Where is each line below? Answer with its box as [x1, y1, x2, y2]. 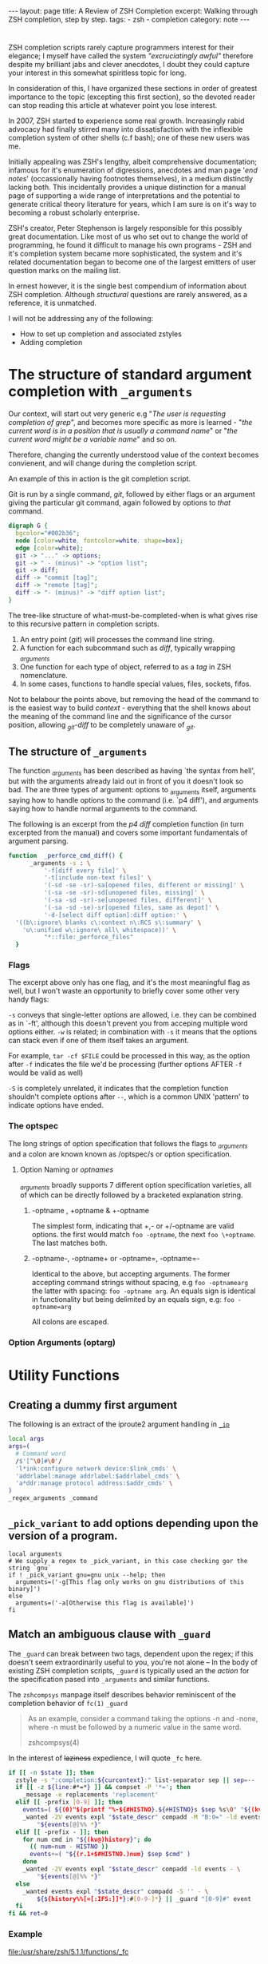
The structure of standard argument [8, 366, 253, 384]
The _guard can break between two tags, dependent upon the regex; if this [8, 1649, 254, 1658]
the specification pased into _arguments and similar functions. [8, 1674, 210, 1684]
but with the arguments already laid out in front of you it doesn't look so [8, 776, 244, 786]
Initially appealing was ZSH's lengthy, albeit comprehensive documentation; [8, 157, 258, 167]
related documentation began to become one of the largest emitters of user [8, 257, 257, 267]
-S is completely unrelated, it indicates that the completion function [8, 1084, 229, 1093]
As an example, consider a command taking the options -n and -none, [27, 1713, 258, 1723]
